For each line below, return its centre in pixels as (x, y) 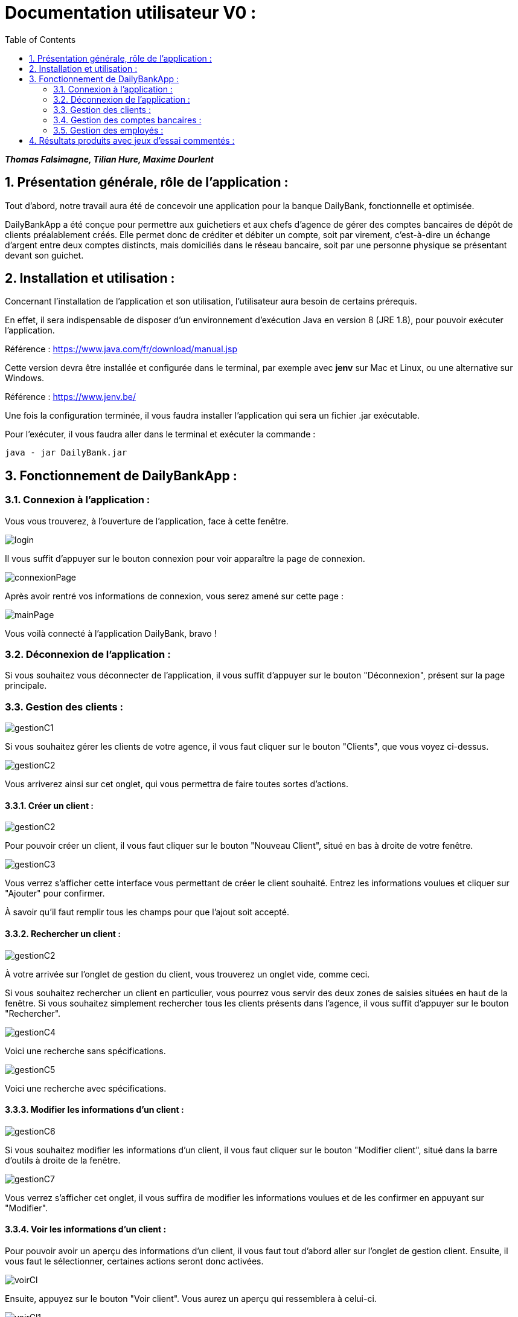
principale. (26, 686)
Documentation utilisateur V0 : (131, 13)
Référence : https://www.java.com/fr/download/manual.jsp (121, 349)
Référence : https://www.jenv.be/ (71, 397)
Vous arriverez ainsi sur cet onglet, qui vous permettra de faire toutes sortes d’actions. (177, 784)
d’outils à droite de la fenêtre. (63, 1160)
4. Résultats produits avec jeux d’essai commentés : (132, 140)
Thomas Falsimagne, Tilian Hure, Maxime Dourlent (109, 159)
